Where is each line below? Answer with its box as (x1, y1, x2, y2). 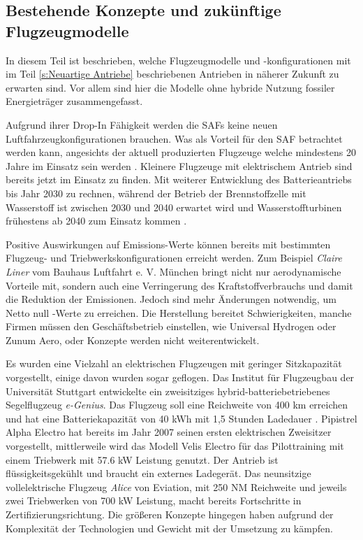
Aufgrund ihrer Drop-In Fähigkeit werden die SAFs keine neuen (6, 117, 278, 132)
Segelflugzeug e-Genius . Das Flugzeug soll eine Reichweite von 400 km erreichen (6, 397, 348, 412)
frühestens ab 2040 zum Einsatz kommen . (6, 213, 187, 228)
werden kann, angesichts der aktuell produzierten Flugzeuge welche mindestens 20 (6, 145, 356, 159)
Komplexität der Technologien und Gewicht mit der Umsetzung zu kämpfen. (6, 520, 333, 535)
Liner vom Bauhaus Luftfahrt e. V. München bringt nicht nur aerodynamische (6, 264, 341, 278)
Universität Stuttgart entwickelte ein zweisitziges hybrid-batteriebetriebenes (6, 383, 330, 398)
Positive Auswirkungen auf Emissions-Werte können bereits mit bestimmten (6, 236, 331, 251)
